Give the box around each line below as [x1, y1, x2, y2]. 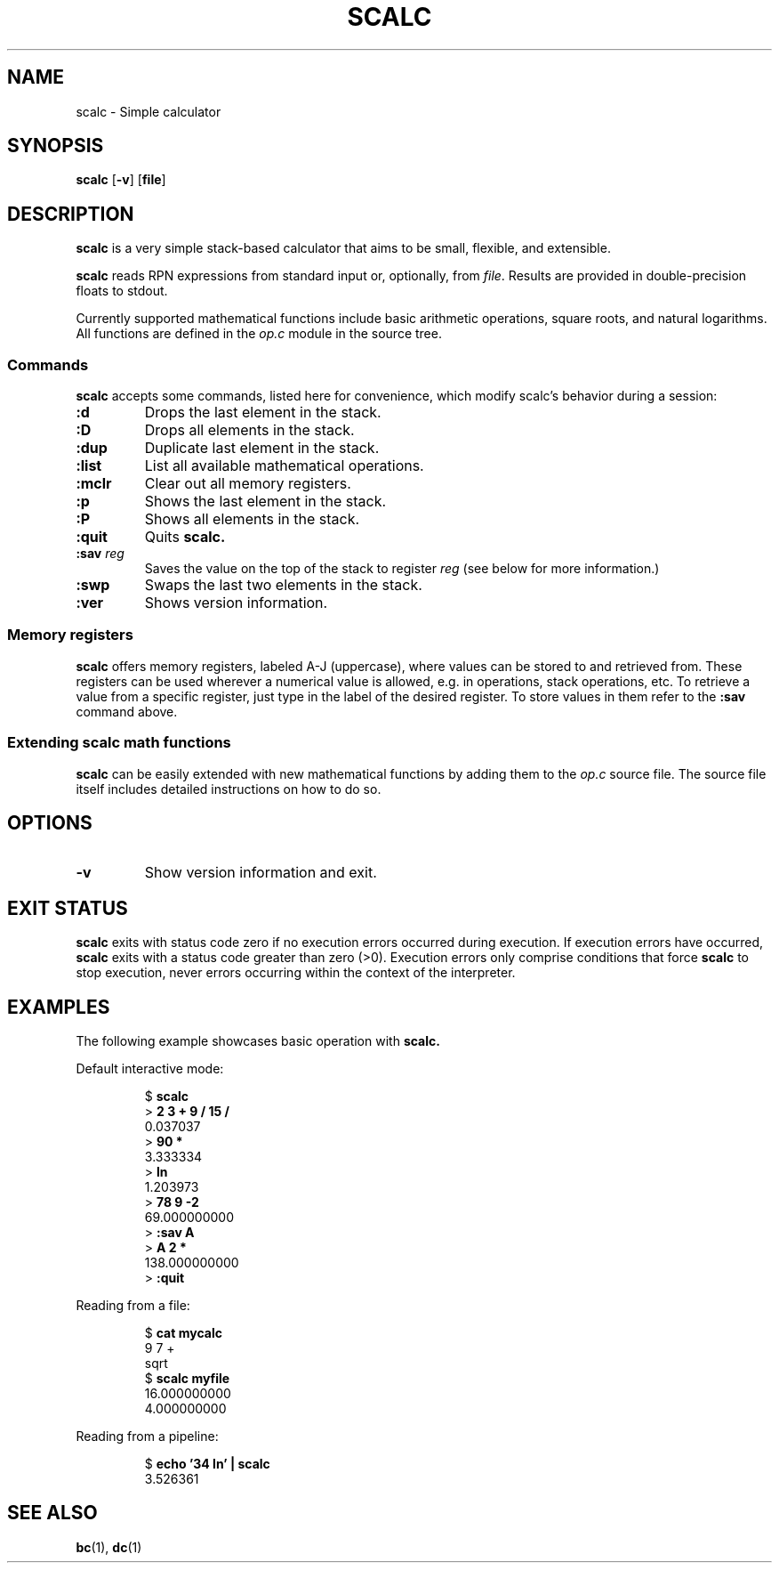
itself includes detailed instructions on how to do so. [76, 781, 381, 797]
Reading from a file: [76, 1298, 190, 1314]
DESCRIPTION [7, 202, 134, 225]
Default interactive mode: [76, 1061, 224, 1077]
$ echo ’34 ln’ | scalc [144, 1456, 270, 1472]
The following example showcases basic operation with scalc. [76, 1033, 440, 1049]
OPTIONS [7, 811, 92, 834]
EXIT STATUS [7, 896, 128, 919]
